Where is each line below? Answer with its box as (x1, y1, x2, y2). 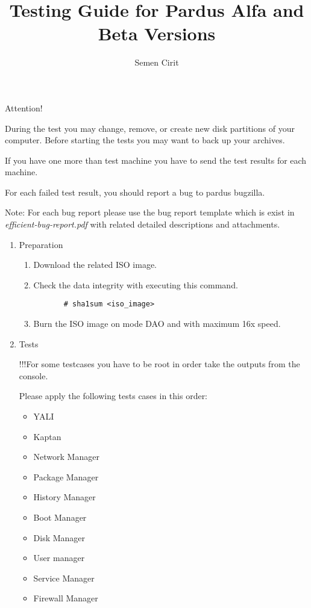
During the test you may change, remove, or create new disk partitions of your (5, 122, 295, 134)
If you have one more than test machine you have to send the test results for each (5, 154, 307, 166)
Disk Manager (33, 531, 86, 544)
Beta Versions (98, 21, 216, 46)
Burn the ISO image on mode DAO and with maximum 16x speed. (33, 317, 281, 330)
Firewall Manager (33, 592, 98, 604)
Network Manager (33, 450, 99, 463)
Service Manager (33, 571, 95, 584)
